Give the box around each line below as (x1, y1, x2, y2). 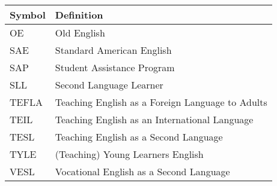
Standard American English (55, 43, 172, 57)
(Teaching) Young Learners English (55, 147, 204, 161)
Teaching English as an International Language (55, 112, 254, 127)
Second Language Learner (55, 78, 163, 92)
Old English (55, 26, 105, 40)
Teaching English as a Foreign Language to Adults (55, 95, 267, 109)
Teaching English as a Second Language (55, 130, 223, 144)
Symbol (10, 8, 46, 22)
